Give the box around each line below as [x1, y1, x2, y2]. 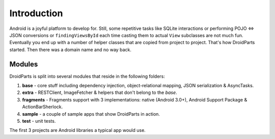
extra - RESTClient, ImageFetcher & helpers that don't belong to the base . [22, 89, 178, 96]
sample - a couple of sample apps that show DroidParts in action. [22, 111, 160, 117]
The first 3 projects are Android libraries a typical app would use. [9, 127, 146, 133]
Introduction [9, 8, 63, 19]
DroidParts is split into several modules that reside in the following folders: [9, 73, 166, 79]
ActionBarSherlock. [22, 104, 63, 110]
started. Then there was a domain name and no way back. [9, 46, 132, 53]
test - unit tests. [22, 118, 56, 124]
